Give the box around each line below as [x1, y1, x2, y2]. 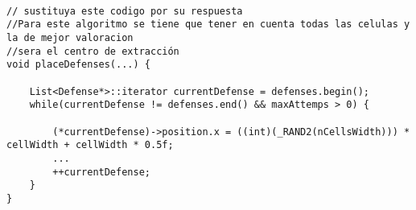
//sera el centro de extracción [6, 45, 179, 57]
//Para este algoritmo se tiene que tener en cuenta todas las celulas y [6, 19, 410, 31]
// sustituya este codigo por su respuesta [6, 5, 243, 17]
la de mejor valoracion [6, 31, 134, 43]
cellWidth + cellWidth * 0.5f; [6, 139, 174, 151]
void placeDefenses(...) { [6, 59, 150, 71]
